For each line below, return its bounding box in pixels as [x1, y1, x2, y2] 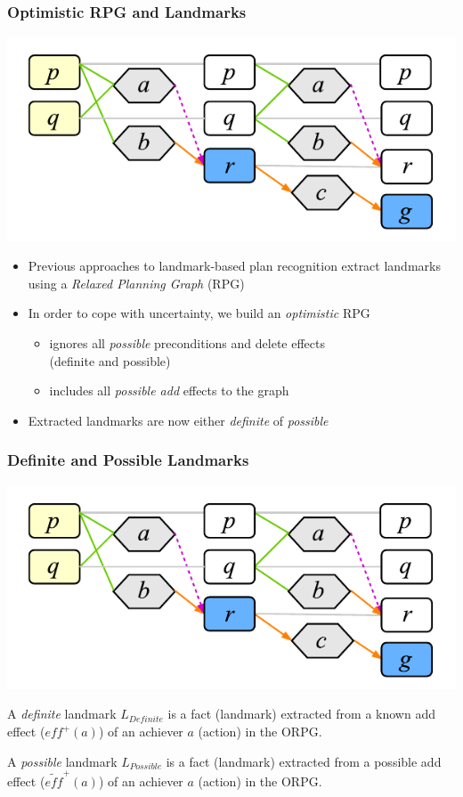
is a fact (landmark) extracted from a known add [167, 704, 435, 723]
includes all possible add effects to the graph [49, 381, 289, 400]
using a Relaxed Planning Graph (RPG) [28, 273, 245, 292]
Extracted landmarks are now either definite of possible [28, 411, 329, 429]
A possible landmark [7, 752, 118, 770]
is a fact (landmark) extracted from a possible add [166, 752, 442, 770]
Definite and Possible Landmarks [7, 449, 249, 471]
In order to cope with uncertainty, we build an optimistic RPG [28, 304, 370, 322]
